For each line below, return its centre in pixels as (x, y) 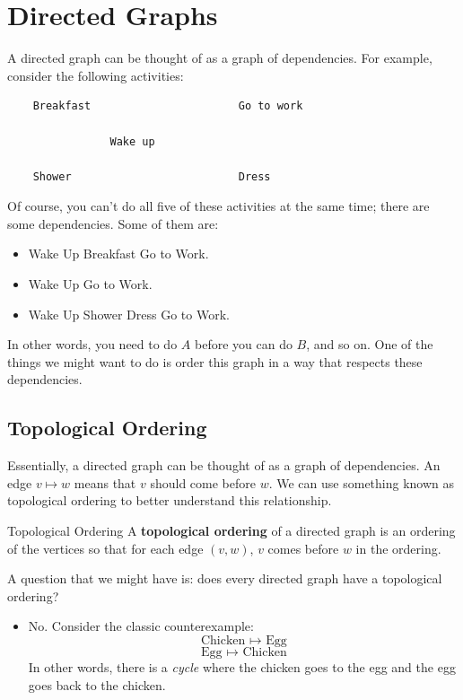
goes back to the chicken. (97, 684)
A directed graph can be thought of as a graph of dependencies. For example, (220, 58)
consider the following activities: (96, 75)
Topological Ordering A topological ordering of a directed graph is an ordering (231, 531)
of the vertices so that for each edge (105, 548)
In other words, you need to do (92, 344)
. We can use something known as (362, 482)
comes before (303, 548)
